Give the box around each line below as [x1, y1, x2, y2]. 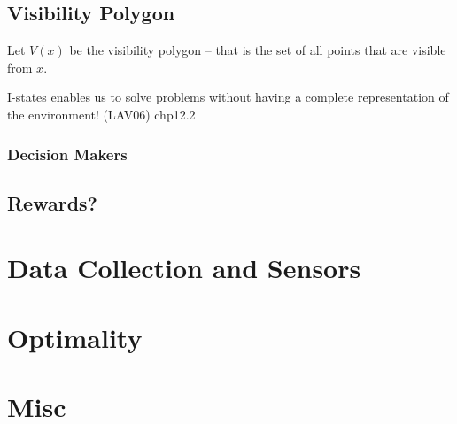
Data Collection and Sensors [7, 250, 361, 286]
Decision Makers [7, 143, 128, 165]
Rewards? [7, 189, 98, 216]
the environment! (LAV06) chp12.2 [7, 104, 196, 123]
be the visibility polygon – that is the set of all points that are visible [69, 41, 446, 59]
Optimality [7, 319, 143, 355]
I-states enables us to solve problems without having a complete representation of [7, 88, 449, 106]
